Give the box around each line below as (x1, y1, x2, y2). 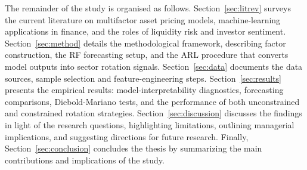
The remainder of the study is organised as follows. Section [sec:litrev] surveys (5, 2, 291, 14)
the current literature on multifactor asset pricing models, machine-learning (5, 13, 281, 26)
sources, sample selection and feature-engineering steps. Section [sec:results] (5, 72, 281, 84)
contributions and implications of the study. (5, 153, 165, 166)
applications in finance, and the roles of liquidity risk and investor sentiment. (5, 25, 286, 38)
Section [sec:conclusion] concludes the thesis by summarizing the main (5, 142, 262, 154)
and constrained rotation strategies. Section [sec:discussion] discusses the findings (5, 107, 302, 119)
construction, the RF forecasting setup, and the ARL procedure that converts (5, 48, 289, 61)
